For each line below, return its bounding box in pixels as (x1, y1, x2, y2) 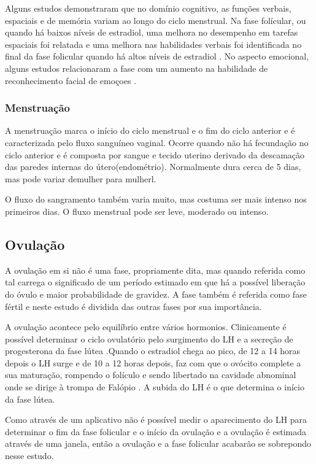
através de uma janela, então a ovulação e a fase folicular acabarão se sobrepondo (5, 437, 311, 450)
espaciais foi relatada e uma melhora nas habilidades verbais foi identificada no (5, 37, 302, 50)
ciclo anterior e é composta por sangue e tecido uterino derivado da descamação (5, 148, 305, 161)
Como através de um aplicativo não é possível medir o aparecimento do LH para (5, 413, 307, 426)
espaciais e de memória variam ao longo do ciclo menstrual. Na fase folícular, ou (5, 14, 306, 26)
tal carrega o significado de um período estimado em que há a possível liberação (5, 276, 306, 288)
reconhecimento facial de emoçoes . (5, 74, 136, 87)
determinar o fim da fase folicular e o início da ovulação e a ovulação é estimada (5, 425, 307, 438)
